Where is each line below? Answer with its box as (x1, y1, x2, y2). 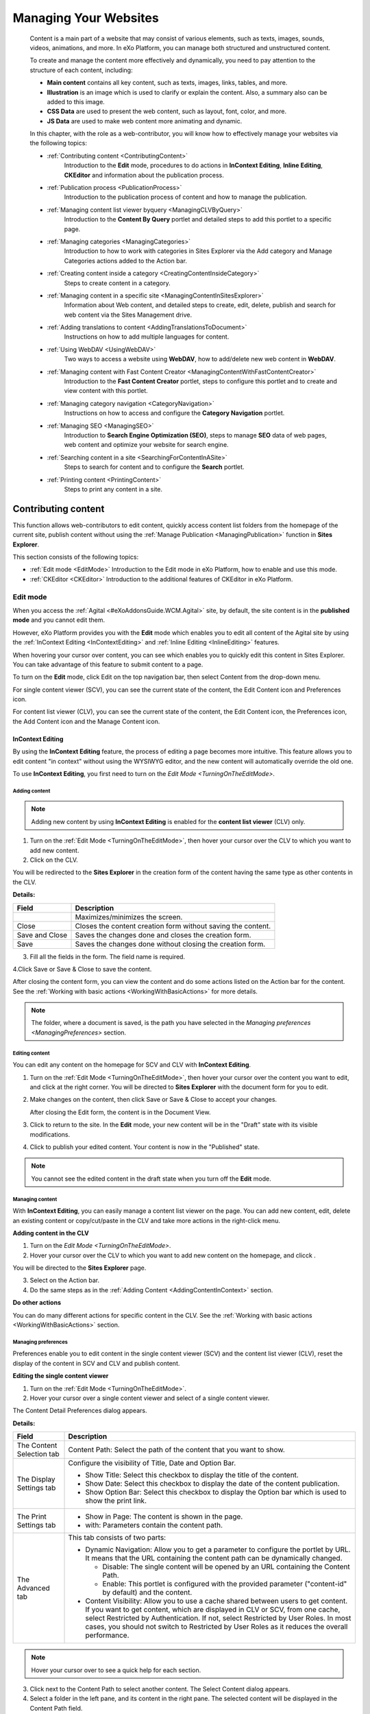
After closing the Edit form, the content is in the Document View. (29, 1108, 211, 1116)
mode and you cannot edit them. (12, 616, 106, 624)
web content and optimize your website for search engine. (64, 441, 229, 449)
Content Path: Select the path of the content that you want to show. (68, 1445, 286, 1455)
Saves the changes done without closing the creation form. (75, 939, 266, 949)
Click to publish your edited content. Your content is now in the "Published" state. (29, 1142, 260, 1151)
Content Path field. (29, 1704, 83, 1712)
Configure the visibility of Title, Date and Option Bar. (68, 1458, 236, 1468)
